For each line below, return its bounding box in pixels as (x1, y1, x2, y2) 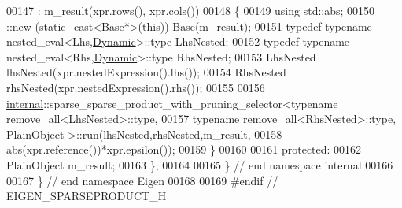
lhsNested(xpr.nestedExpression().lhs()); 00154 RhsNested (6, 64, 286, 80)
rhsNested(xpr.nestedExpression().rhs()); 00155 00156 (6, 79, 265, 95)
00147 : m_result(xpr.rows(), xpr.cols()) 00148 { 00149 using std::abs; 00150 (6, 2, 375, 18)
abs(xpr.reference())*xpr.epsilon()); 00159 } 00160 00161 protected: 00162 (6, 141, 362, 158)
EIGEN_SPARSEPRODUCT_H (6, 188, 167, 204)
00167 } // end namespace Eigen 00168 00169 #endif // (6, 172, 278, 188)
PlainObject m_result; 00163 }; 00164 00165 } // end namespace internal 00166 (6, 156, 393, 173)
